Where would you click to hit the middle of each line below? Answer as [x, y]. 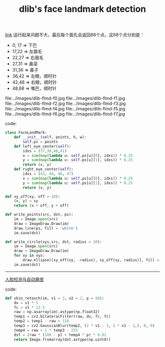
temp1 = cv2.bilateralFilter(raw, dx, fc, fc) [62, 316]
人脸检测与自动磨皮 [25, 279]
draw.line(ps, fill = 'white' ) [46, 228]
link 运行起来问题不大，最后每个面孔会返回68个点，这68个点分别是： [75, 35]
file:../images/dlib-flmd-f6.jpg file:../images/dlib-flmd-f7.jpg [65, 114]
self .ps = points [40, 141]
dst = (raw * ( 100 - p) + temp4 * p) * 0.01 [60, 335]
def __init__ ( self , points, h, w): [50, 137]
